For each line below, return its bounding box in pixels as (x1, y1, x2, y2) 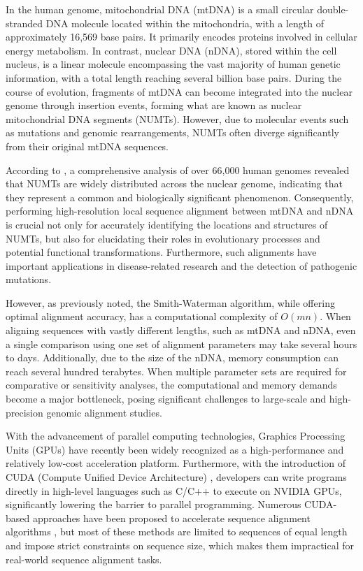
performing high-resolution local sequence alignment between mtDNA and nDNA (6, 203, 354, 218)
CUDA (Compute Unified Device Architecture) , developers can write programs (6, 470, 347, 484)
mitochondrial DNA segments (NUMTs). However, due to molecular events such (6, 111, 349, 126)
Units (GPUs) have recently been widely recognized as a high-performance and (6, 442, 344, 456)
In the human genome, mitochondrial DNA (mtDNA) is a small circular (6, 2, 314, 16)
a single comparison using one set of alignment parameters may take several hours (6, 336, 357, 351)
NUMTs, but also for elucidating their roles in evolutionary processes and (6, 231, 320, 245)
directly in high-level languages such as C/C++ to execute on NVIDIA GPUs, (6, 483, 342, 498)
